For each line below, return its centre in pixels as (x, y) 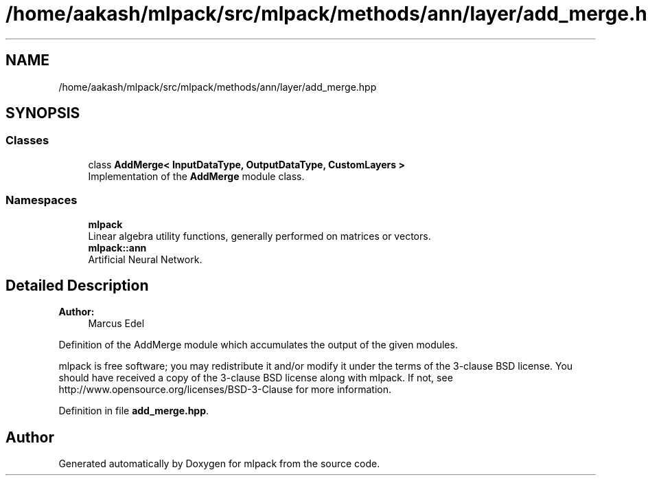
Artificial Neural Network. (145, 259)
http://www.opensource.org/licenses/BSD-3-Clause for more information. (225, 390)
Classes (27, 141)
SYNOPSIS (43, 113)
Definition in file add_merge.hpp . (134, 411)
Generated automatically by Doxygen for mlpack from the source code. (219, 464)
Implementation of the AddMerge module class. (196, 176)
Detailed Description (77, 285)
